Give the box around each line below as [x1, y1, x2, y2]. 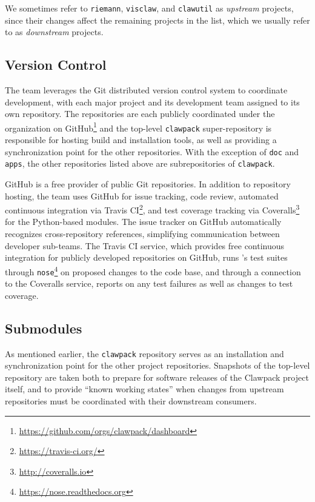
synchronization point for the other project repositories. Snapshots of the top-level [5, 359, 310, 372]
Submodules [5, 318, 82, 337]
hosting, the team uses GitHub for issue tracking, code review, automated [5, 189, 279, 202]
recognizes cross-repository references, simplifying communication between [5, 227, 280, 240]
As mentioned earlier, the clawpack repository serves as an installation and [5, 347, 284, 360]
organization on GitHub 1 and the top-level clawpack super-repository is [5, 119, 272, 134]
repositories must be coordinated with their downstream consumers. [5, 395, 257, 407]
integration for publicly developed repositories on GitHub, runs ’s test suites [5, 251, 288, 264]
